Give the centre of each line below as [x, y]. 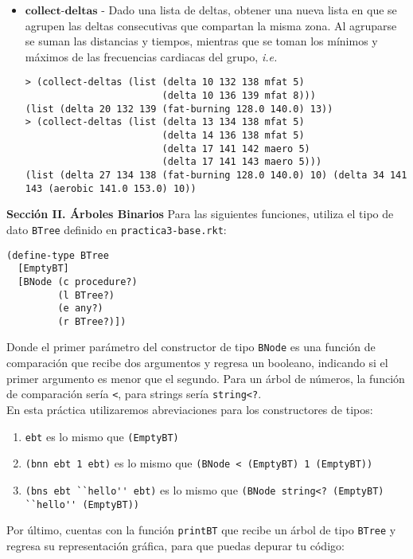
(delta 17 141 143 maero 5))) [242, 162]
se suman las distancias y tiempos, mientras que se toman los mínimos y [201, 41]
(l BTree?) [86, 295]
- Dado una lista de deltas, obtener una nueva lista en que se [249, 10]
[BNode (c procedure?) [78, 281]
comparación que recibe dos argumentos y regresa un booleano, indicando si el [197, 363]
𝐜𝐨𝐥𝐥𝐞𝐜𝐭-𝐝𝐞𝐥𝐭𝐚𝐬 [61, 11]
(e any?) [80, 309]
